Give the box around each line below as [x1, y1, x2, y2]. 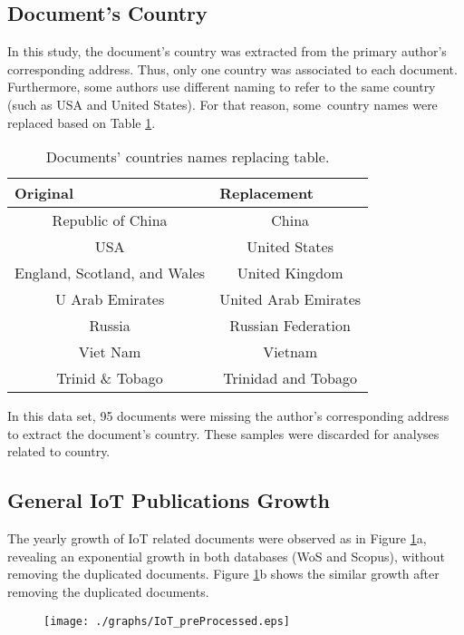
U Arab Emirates [54, 288, 165, 310]
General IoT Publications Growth [7, 486, 331, 514]
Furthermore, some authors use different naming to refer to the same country [7, 77, 436, 96]
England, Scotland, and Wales [14, 262, 206, 284]
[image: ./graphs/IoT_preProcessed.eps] [43, 614, 291, 628]
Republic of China [52, 210, 168, 231]
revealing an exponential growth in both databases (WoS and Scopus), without [7, 546, 445, 565]
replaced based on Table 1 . [7, 112, 156, 132]
